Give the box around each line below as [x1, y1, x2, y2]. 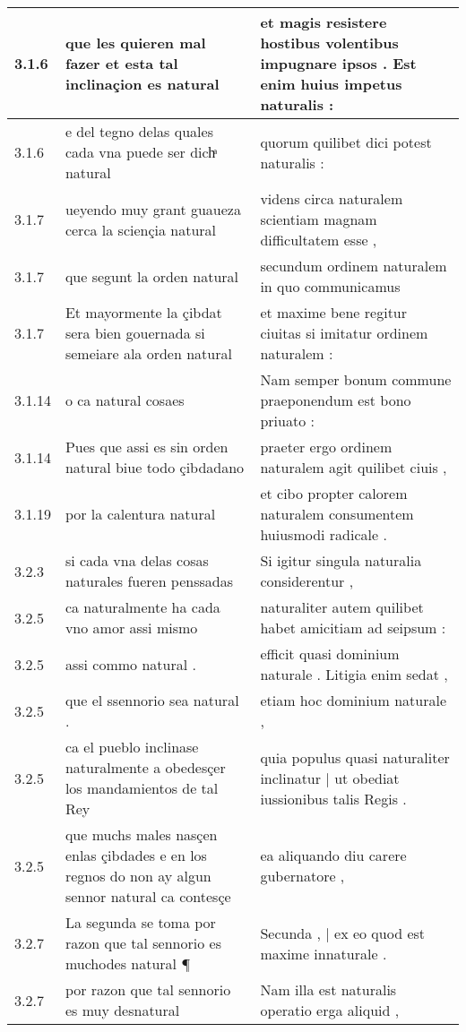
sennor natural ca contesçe [65, 886, 231, 907]
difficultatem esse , [260, 229, 377, 250]
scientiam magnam [260, 209, 377, 229]
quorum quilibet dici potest [260, 131, 432, 152]
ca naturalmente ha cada [65, 597, 220, 617]
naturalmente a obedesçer [65, 757, 226, 778]
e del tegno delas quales [65, 121, 213, 142]
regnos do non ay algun [65, 865, 211, 886]
